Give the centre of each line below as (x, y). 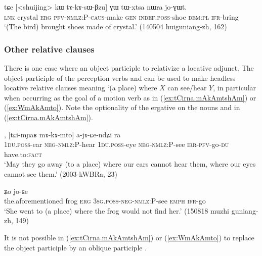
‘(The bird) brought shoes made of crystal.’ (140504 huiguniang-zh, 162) (116, 27)
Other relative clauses (49, 49)
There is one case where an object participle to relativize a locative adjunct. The (129, 68)
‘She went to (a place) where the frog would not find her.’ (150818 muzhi (117, 210)
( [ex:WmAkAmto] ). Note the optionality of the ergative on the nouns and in (122, 107)
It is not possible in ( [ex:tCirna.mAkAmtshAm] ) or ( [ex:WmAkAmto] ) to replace (129, 237)
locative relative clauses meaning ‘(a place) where (81, 88)
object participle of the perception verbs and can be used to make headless (120, 78)
